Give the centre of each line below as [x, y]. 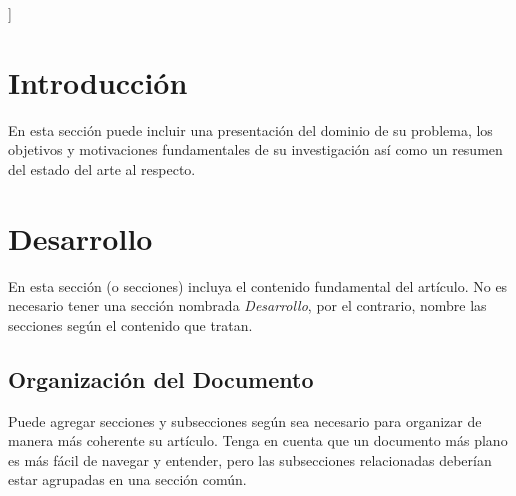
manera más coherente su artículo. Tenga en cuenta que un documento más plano [258, 440]
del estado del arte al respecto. [102, 168]
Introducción [98, 81]
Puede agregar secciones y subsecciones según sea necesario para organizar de [245, 420]
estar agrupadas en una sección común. [127, 479]
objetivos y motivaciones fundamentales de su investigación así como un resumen [255, 149]
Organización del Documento [161, 378]
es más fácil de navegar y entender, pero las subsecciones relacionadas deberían [250, 459]
